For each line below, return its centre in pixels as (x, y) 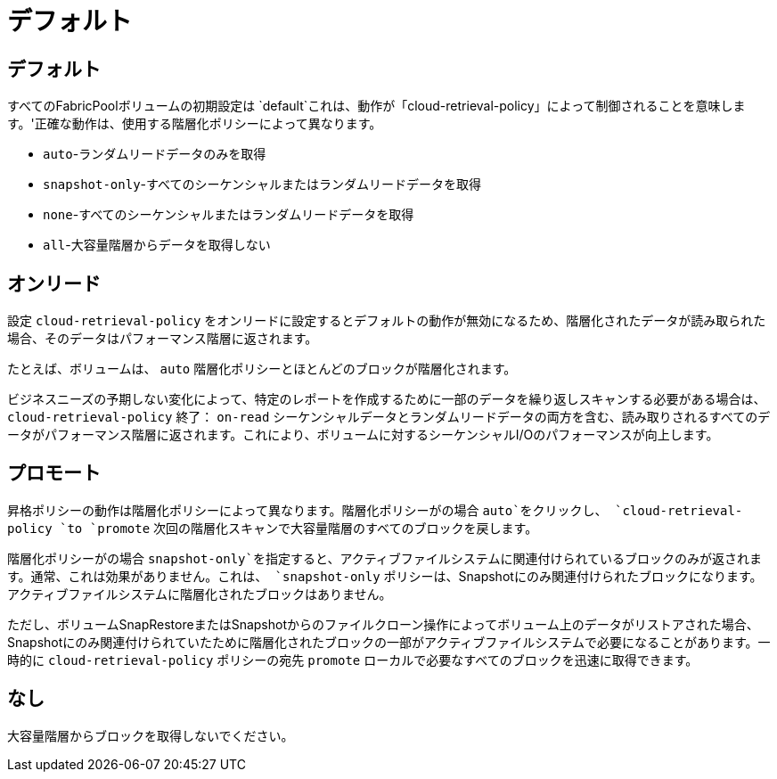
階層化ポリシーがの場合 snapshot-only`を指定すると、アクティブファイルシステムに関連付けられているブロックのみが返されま (384, 558)
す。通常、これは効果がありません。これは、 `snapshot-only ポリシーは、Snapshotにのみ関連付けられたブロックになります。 (385, 576)
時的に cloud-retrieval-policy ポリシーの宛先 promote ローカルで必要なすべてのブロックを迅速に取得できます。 (353, 660)
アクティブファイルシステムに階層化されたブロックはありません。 (200, 594)
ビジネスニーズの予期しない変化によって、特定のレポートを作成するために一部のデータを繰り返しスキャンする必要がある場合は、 (387, 399)
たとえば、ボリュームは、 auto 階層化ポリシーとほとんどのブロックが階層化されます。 (262, 369)
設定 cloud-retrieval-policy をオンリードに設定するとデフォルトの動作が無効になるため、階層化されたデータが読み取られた (387, 321)
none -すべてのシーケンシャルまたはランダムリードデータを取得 (229, 215)
